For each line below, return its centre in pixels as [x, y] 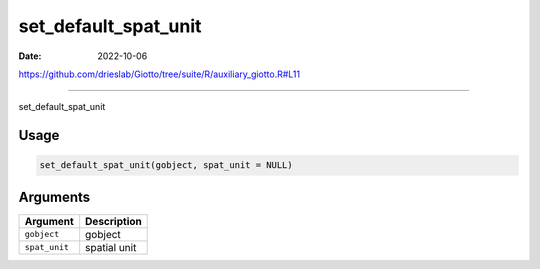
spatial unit [111, 247]
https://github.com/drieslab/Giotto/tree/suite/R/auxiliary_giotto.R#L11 [159, 74]
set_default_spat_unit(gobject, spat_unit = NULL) [166, 165]
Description [113, 221]
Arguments [54, 196]
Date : [30, 56]
